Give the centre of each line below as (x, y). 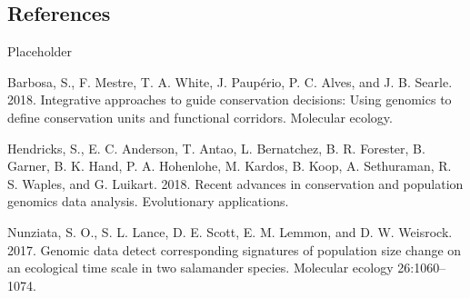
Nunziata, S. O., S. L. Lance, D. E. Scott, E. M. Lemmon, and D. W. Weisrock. (230, 231)
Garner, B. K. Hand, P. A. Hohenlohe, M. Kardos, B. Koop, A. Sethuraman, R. (230, 166)
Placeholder (40, 51)
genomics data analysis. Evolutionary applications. (148, 201)
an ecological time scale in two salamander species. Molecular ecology (200, 268)
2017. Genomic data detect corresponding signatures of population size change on (235, 249)
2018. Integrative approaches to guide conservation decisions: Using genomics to (230, 99)
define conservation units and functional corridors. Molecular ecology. (200, 117)
